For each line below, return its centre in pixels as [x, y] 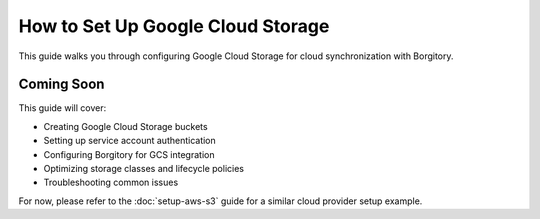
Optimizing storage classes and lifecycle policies [144, 169]
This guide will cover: [62, 108]
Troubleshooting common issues [111, 182]
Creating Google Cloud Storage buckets [126, 126]
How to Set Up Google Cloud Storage [174, 26]
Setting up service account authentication [130, 141]
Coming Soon [61, 84]
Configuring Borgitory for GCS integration [129, 154]
